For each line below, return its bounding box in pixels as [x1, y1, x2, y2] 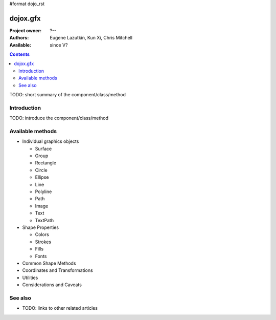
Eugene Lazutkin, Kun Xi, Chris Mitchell [50, 35, 133, 41]
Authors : [9, 35, 29, 41]
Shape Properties [22, 224, 59, 230]
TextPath [35, 217, 54, 223]
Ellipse [35, 174, 49, 180]
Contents [9, 51, 30, 57]
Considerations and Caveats [22, 282, 82, 288]
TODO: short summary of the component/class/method [9, 92, 126, 98]
